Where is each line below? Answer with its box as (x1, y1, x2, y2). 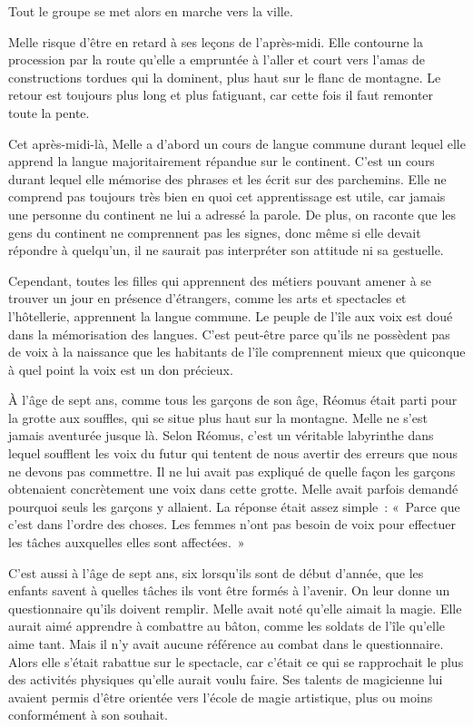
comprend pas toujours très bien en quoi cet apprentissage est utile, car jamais (8, 187, 446, 206)
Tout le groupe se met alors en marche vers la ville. (8, 2, 293, 20)
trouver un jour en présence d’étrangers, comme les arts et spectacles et (8, 289, 407, 308)
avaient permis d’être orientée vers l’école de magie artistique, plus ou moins (8, 687, 433, 706)
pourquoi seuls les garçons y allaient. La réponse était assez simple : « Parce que (8, 496, 460, 516)
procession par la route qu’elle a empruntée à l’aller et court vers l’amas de (8, 50, 426, 69)
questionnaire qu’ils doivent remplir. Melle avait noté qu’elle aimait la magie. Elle (8, 598, 462, 617)
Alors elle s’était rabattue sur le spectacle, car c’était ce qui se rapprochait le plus (8, 652, 464, 671)
